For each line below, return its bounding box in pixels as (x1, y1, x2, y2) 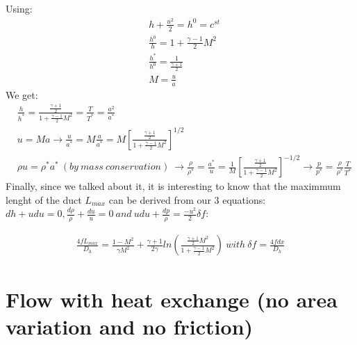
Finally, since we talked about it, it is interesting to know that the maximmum (6, 179, 341, 193)
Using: (6, 1, 33, 15)
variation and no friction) (6, 312, 254, 340)
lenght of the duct (6, 192, 82, 207)
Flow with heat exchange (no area (6, 284, 338, 313)
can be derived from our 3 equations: (108, 192, 266, 207)
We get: (6, 87, 38, 102)
